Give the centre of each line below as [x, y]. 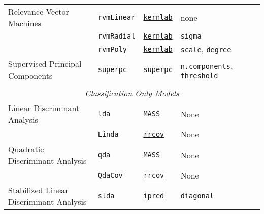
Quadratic [26, 149]
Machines [25, 23]
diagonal [197, 196]
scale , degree [206, 49]
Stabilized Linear [38, 190]
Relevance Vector [39, 11]
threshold [199, 75]
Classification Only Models [132, 93]
